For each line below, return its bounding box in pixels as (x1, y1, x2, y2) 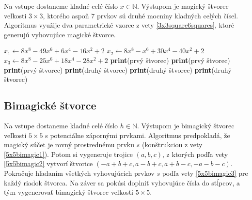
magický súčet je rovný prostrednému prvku (4, 139, 135, 150)
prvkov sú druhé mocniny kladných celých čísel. (96, 10, 238, 20)
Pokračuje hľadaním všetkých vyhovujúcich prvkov (4, 168, 155, 178)
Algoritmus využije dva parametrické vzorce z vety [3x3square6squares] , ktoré (4, 20, 235, 30)
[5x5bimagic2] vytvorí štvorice (4, 158, 93, 169)
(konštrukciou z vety (142, 139, 203, 150)
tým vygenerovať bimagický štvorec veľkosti (4, 187, 133, 197)
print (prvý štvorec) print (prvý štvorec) (110, 55, 230, 65)
